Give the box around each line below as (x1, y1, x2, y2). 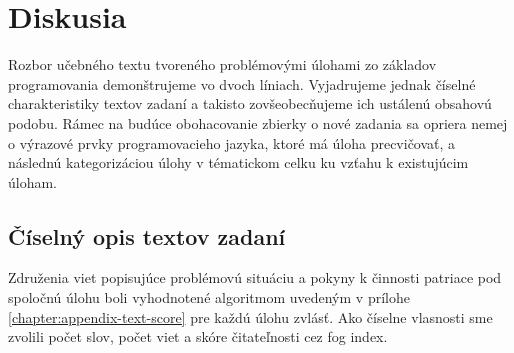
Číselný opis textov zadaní (8, 220, 286, 251)
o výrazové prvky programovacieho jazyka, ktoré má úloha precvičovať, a (8, 132, 456, 153)
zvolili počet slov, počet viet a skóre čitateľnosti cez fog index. (8, 326, 388, 347)
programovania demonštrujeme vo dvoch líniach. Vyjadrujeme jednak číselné (8, 73, 476, 94)
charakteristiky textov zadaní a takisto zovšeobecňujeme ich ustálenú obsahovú (8, 93, 492, 114)
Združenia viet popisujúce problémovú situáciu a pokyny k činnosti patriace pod (8, 267, 502, 288)
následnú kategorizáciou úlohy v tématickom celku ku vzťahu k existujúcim (8, 152, 469, 173)
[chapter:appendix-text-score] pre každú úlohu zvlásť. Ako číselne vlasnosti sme (8, 306, 493, 327)
